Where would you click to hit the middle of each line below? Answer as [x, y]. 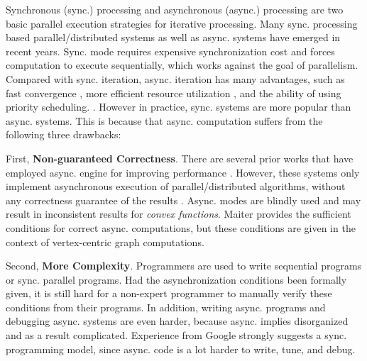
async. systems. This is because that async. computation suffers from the [164, 120]
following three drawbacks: [64, 134]
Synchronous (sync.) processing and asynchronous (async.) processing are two [175, 9]
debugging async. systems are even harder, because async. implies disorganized [177, 321]
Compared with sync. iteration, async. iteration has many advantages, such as [175, 78]
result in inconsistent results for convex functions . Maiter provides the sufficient [179, 214]
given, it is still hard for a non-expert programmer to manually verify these [169, 293]
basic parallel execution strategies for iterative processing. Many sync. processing [182, 23]
